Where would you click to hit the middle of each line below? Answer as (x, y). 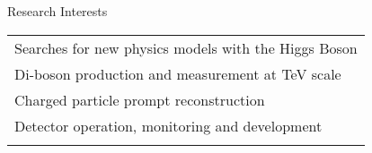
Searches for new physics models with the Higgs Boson (186, 47)
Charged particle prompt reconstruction (140, 99)
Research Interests (58, 11)
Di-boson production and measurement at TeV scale (178, 73)
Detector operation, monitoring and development (168, 125)
